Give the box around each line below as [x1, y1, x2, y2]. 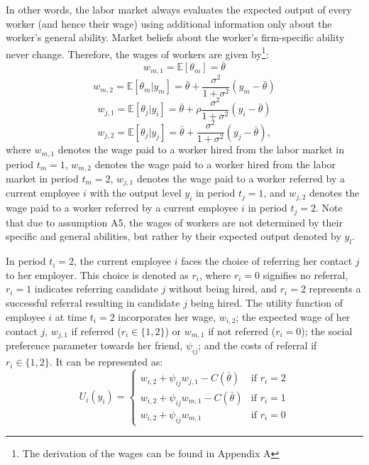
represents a [309, 281, 361, 296]
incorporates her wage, [118, 309, 216, 324]
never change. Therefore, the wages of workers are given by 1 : [6, 44, 269, 61]
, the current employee [74, 253, 171, 268]
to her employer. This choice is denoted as [6, 267, 189, 282]
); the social [301, 323, 353, 338]
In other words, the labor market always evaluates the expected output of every [6, 2, 352, 16]
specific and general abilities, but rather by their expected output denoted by [6, 229, 341, 244]
